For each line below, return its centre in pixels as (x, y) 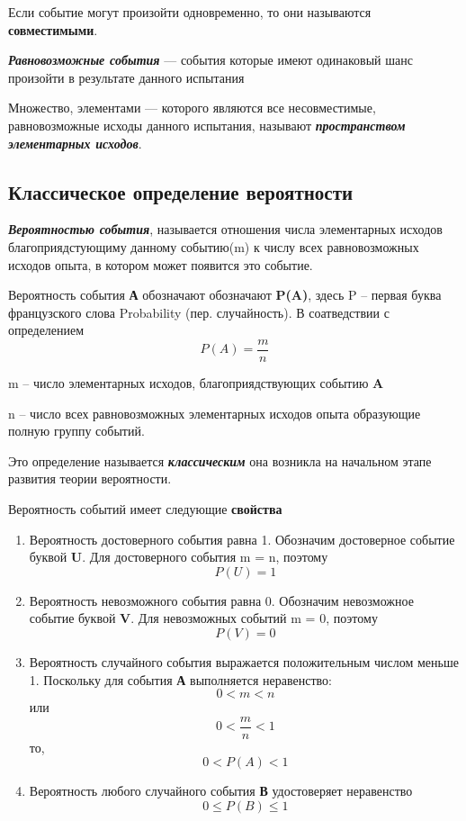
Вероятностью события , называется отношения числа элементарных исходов (225, 229)
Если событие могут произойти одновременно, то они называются (190, 12)
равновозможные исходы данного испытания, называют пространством (207, 125)
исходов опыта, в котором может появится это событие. (161, 264)
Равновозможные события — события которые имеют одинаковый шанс (211, 60)
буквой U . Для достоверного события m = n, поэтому (179, 557)
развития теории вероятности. (90, 478)
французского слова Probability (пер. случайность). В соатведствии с (199, 312)
